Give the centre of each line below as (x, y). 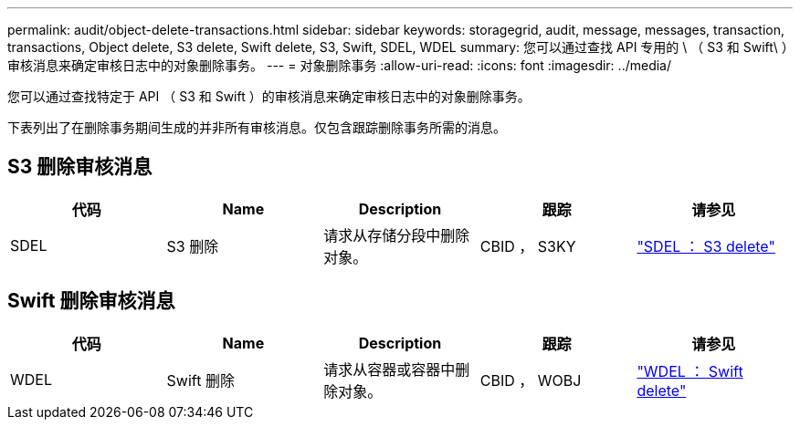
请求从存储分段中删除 (397, 235)
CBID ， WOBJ (531, 380)
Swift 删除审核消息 (91, 301)
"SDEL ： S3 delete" (706, 246)
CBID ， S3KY (528, 246)
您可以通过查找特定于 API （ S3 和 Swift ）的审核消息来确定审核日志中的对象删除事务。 (269, 96)
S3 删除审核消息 (80, 167)
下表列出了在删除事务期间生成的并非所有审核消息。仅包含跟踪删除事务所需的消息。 (257, 127)
